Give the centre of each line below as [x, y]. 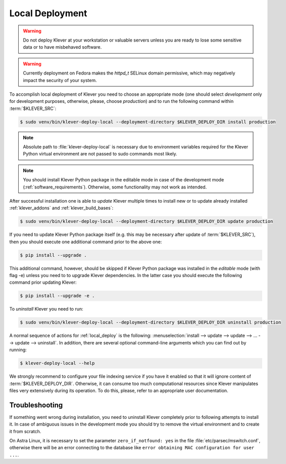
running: [18, 350]
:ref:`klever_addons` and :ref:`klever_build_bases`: [61, 208]
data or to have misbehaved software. [62, 47]
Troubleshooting [36, 405]
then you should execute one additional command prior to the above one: [86, 242]
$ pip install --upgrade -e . [57, 296]
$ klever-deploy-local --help [57, 363]
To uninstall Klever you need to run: [46, 309]
